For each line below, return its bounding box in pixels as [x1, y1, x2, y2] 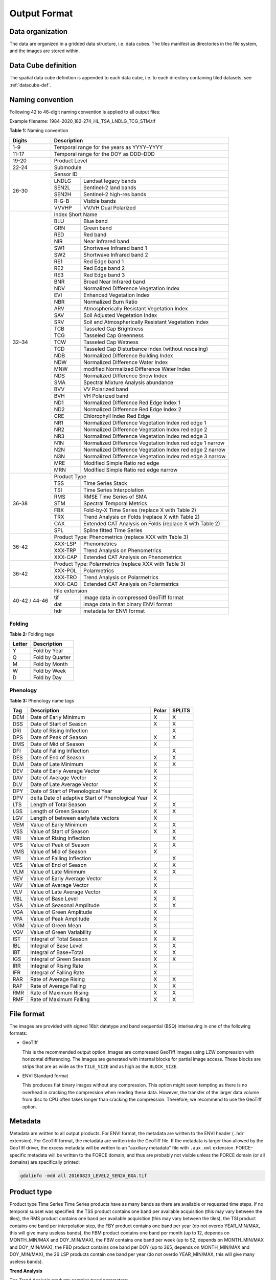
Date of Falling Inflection [30, 748, 89, 755]
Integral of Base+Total [30, 949, 83, 956]
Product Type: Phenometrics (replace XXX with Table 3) [54, 533, 189, 540]
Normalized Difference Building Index [83, 352, 173, 359]
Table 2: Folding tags [9, 631, 54, 637]
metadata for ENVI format [83, 607, 145, 614]
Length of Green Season [30, 808, 89, 815]
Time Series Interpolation [83, 486, 144, 494]
